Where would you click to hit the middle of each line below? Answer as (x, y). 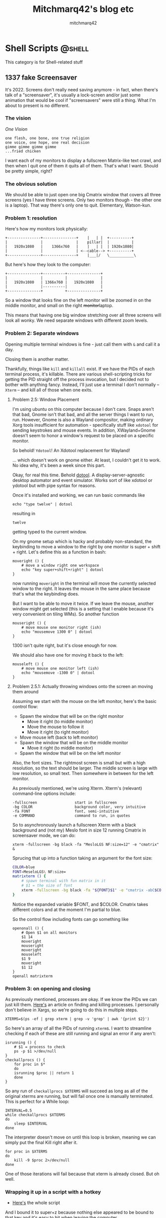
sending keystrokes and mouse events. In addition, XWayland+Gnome (84, 430)
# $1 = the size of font (47, 886)
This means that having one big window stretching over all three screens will (83, 315)
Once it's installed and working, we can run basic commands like (79, 495)
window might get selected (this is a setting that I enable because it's (83, 609)
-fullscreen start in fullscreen (65, 802)
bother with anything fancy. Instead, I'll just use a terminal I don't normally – (82, 384)
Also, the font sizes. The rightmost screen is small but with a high (79, 762)
